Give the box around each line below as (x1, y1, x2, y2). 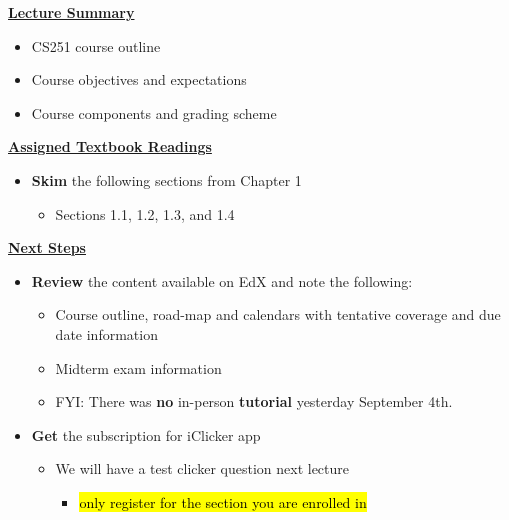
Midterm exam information (55, 357, 222, 378)
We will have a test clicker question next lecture (55, 458, 350, 479)
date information (55, 323, 158, 344)
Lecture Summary (8, 2, 135, 22)
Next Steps (8, 237, 86, 258)
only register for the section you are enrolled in (79, 491, 367, 512)
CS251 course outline (31, 35, 161, 56)
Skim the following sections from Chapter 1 (31, 169, 302, 190)
